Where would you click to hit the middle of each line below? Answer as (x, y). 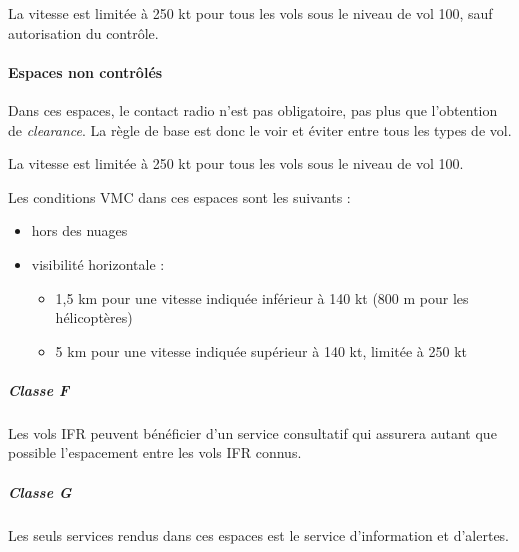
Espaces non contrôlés (85, 71)
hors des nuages (79, 230)
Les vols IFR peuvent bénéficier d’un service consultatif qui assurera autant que (252, 432)
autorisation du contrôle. (83, 32)
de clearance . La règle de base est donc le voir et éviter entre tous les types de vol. (260, 129)
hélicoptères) (94, 317)
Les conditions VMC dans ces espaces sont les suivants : (179, 196)
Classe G (40, 491)
